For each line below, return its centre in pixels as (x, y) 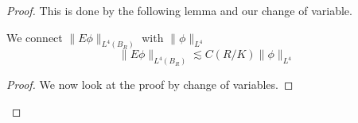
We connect (35, 37)
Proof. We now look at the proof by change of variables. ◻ (150, 85)
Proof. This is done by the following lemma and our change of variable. (179, 10)
